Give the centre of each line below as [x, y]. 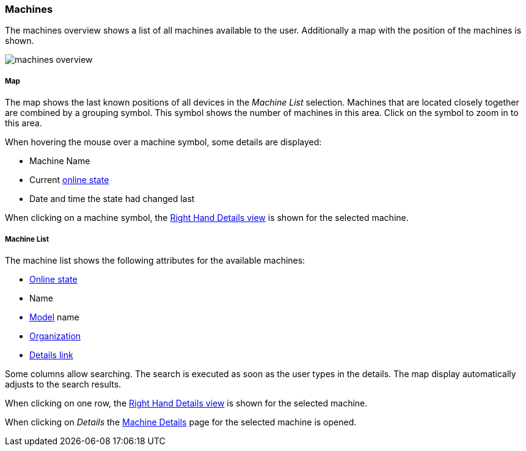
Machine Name [60, 161]
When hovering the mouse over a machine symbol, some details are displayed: [163, 142]
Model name [54, 317]
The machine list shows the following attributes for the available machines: [155, 260]
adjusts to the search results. [63, 384]
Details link [51, 355]
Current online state [69, 180]
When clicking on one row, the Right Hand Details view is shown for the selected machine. [186, 403]
